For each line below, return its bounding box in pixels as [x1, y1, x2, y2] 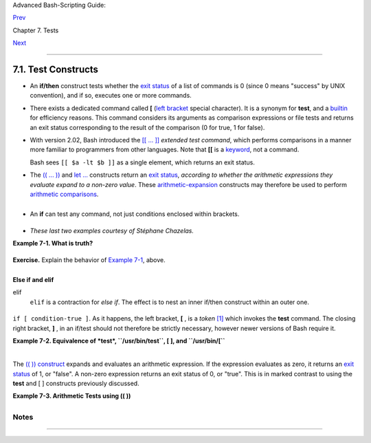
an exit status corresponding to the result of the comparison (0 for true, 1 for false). [30, 123, 265, 131]
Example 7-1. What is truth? [12, 239, 93, 248]
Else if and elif [12, 275, 54, 283]
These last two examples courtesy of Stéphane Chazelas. [30, 226, 194, 235]
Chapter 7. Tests [12, 26, 59, 34]
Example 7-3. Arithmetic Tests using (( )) [12, 392, 131, 400]
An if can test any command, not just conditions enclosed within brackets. [30, 210, 240, 218]
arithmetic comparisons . [30, 190, 99, 198]
